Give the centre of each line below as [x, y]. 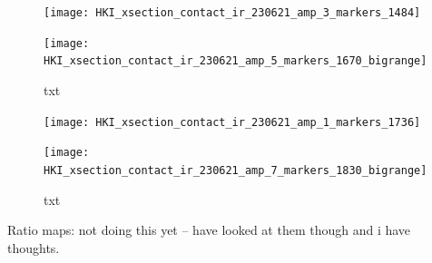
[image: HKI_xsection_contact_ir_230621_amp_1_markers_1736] [232, 122]
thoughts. [34, 247]
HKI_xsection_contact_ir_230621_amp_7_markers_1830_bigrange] [236, 170]
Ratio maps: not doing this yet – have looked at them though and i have [209, 230]
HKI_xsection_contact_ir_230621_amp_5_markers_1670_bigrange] [236, 61]
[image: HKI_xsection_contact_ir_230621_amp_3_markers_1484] [232, 13]
